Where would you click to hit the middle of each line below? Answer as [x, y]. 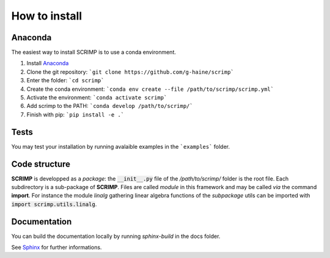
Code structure [41, 164]
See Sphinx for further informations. [57, 248]
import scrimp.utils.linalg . [54, 204]
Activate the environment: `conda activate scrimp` [97, 98]
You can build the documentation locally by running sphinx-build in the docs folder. [116, 236]
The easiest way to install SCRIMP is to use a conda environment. [94, 52]
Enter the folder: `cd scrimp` [65, 81]
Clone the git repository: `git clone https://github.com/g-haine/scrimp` [130, 72]
